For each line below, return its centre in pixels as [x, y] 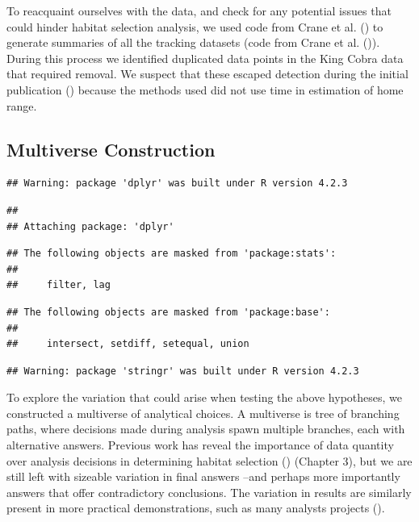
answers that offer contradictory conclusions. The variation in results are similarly [209, 492]
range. [22, 105]
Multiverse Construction [111, 149]
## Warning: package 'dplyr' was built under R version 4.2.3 [177, 184]
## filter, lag [59, 285]
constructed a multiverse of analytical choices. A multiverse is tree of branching [203, 413]
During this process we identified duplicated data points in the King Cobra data [205, 58]
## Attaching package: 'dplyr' [90, 226]
